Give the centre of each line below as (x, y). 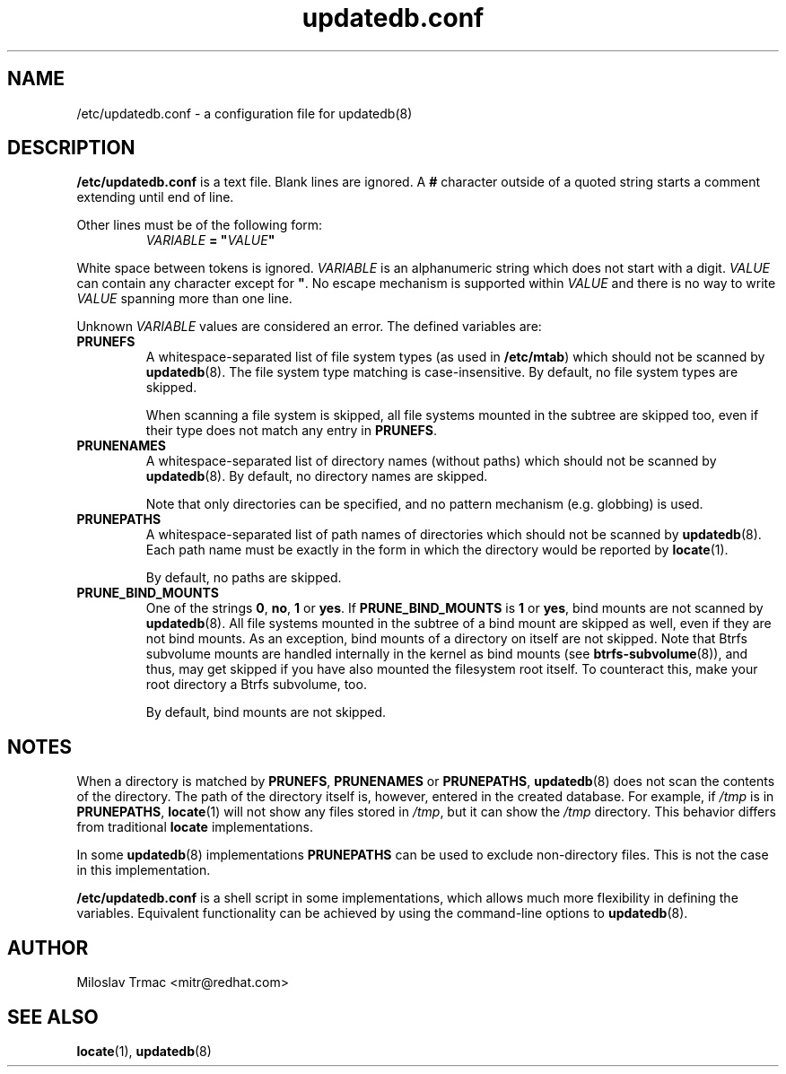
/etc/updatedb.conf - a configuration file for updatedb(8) (245, 113)
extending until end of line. (155, 197)
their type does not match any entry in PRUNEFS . (291, 431)
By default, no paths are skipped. (244, 578)
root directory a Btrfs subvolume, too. (256, 685)
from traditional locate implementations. (195, 827)
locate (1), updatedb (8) (144, 1051)
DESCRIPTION (71, 148)
